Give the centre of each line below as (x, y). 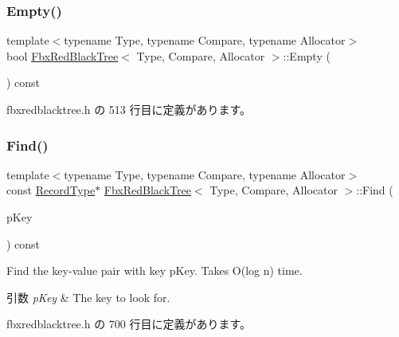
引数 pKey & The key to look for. (88, 297)
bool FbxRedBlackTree (63, 55)
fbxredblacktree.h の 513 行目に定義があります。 (129, 109)
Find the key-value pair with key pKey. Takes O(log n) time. (155, 270)
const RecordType (51, 190)
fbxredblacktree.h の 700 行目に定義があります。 (129, 324)
